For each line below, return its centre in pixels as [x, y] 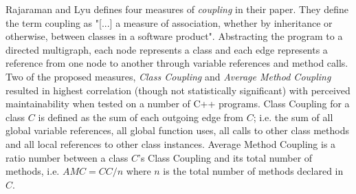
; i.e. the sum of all [293, 117]
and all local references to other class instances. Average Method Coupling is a [171, 143]
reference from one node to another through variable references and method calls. [177, 63]
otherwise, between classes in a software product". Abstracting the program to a [174, 36]
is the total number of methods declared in [253, 171]
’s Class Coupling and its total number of [225, 157]
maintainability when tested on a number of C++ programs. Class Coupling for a [178, 104]
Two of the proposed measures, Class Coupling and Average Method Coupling [168, 76]
